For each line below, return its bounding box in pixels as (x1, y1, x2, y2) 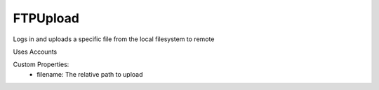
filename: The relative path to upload (36, 70, 143, 78)
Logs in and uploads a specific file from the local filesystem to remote (13, 35, 215, 43)
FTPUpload (13, 10, 80, 26)
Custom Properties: (13, 60, 69, 69)
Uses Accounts (13, 47, 58, 56)
